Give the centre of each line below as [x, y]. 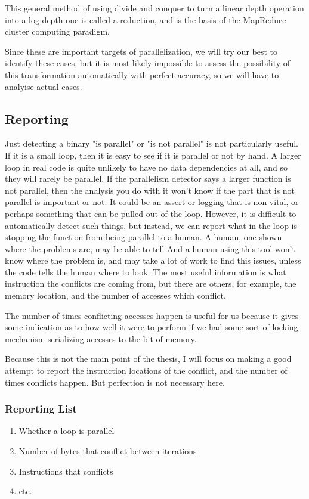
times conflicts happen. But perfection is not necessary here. [115, 382]
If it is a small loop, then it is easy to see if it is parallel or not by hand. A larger [153, 155]
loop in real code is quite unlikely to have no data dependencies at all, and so [146, 167]
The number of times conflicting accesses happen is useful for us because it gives [152, 315]
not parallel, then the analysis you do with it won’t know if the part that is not [150, 190]
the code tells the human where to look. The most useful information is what [146, 272]
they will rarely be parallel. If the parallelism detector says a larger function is [148, 179]
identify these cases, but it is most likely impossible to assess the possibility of [148, 63]
